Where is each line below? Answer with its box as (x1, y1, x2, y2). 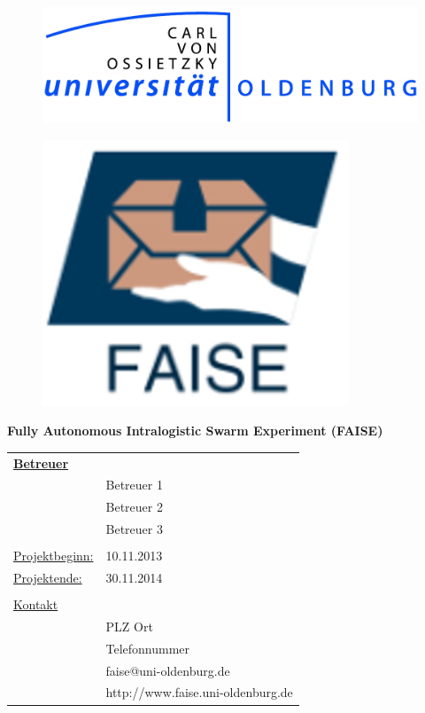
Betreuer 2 (105, 498, 163, 516)
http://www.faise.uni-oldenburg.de (105, 683, 293, 701)
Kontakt (13, 595, 58, 614)
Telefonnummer (105, 639, 190, 657)
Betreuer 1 (105, 475, 163, 494)
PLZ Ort (105, 616, 153, 635)
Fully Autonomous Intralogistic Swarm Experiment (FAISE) (7, 421, 383, 440)
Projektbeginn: (13, 546, 94, 565)
